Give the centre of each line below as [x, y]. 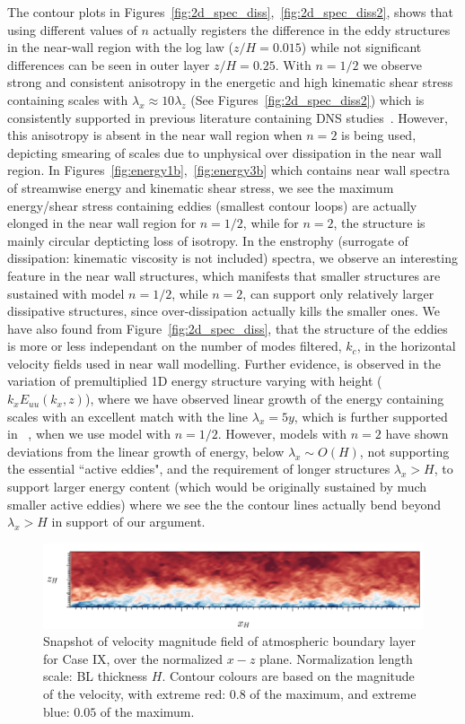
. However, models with [282, 434]
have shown [417, 434]
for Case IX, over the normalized [133, 658]
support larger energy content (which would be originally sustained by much [217, 487]
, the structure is [379, 223]
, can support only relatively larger [338, 293]
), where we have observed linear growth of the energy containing [264, 399]
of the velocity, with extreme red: [135, 693]
